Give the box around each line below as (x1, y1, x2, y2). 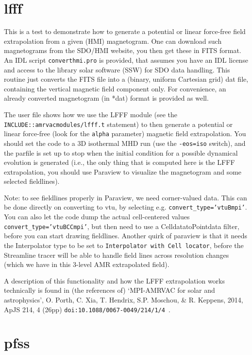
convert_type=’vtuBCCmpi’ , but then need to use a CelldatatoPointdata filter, (4, 221, 239, 231)
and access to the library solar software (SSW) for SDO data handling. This (4, 64, 230, 74)
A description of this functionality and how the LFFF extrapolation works (4, 275, 225, 285)
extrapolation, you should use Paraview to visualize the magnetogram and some (4, 166, 242, 177)
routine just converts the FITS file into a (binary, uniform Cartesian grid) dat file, (4, 74, 249, 84)
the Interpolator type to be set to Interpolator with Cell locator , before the (4, 240, 244, 250)
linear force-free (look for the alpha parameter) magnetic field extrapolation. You (4, 128, 246, 139)
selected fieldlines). (4, 176, 60, 186)
